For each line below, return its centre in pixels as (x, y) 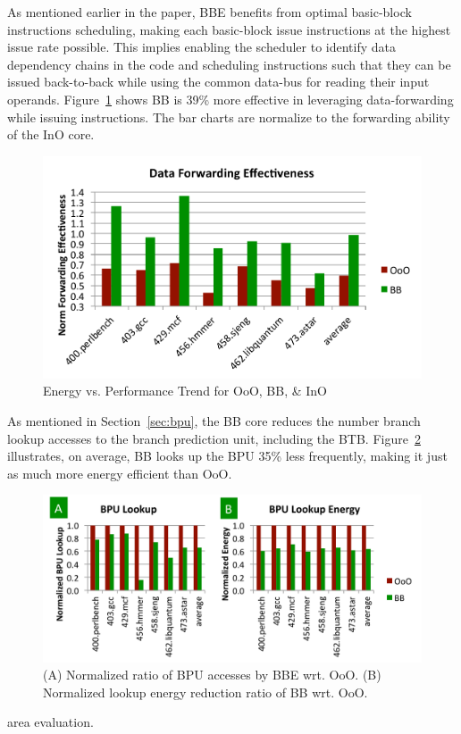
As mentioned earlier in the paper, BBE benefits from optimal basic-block (210, 12)
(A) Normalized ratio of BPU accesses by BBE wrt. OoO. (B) (212, 675)
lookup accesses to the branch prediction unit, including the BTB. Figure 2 (214, 438)
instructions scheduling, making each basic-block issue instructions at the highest (229, 29)
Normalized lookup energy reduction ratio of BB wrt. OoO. (205, 692)
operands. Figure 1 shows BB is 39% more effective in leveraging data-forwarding (230, 99)
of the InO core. (51, 134)
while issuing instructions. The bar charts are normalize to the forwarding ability (229, 117)
